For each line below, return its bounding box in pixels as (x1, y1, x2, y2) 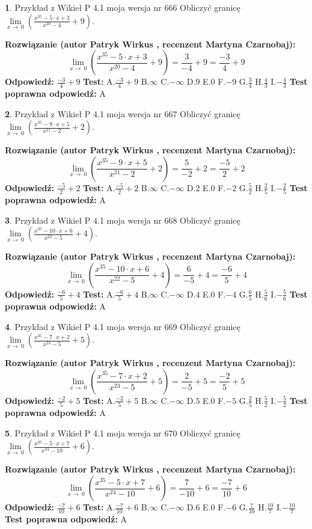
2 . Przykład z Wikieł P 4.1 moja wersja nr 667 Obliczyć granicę (5, 107, 240, 120)
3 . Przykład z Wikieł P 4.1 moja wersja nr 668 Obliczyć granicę (5, 213, 240, 226)
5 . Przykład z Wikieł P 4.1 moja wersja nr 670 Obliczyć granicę (5, 426, 240, 439)
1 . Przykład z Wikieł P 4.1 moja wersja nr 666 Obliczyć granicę (5, 1, 240, 13)
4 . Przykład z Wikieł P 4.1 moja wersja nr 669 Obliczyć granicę (5, 320, 240, 332)
